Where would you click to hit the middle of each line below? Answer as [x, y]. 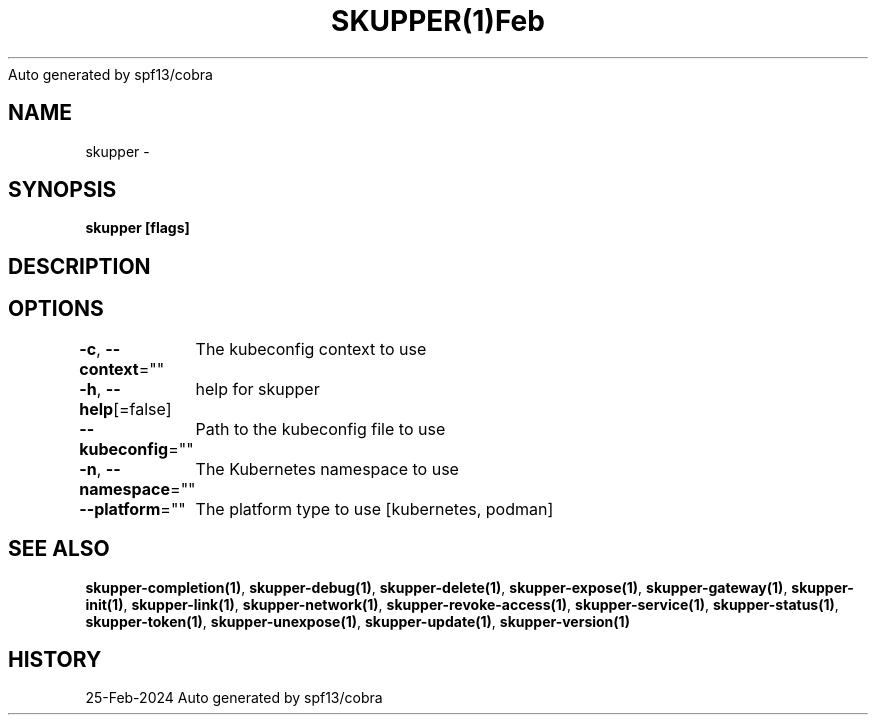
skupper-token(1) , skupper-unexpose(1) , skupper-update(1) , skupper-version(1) [357, 621]
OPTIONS [56, 309]
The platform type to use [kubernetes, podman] [374, 508]
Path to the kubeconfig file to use [320, 428]
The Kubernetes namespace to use [327, 468]
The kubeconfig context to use [311, 348]
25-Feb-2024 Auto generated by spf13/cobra [234, 698]
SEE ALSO [59, 549]
